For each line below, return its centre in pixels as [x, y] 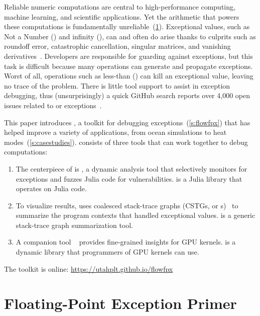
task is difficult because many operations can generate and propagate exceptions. [128, 66]
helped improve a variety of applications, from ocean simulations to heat [115, 132]
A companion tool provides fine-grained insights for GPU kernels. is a [126, 242]
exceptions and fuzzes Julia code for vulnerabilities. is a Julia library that [129, 178]
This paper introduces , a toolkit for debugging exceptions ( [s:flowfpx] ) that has [127, 122]
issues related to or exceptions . [53, 105]
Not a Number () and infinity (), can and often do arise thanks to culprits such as [130, 36]
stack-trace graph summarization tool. [75, 225]
